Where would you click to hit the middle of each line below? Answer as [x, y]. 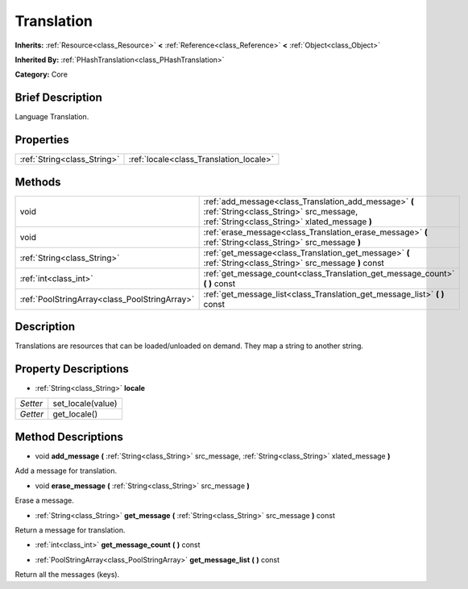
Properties [42, 140]
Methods [38, 182]
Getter [32, 414]
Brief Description [58, 98]
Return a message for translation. [70, 530]
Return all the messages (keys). [67, 574]
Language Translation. [52, 117]
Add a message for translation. [66, 471]
